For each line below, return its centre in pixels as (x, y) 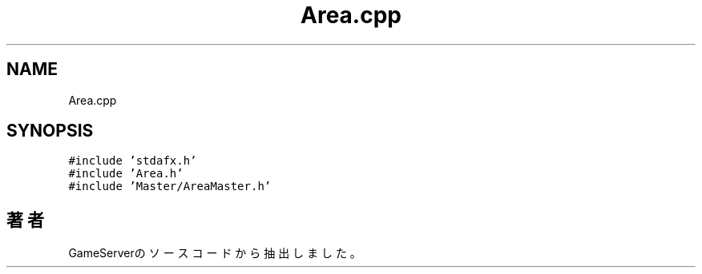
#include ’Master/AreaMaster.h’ (170, 187)
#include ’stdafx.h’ (133, 161)
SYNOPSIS (50, 131)
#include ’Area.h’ (126, 174)
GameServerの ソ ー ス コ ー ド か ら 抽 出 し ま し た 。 (215, 253)
